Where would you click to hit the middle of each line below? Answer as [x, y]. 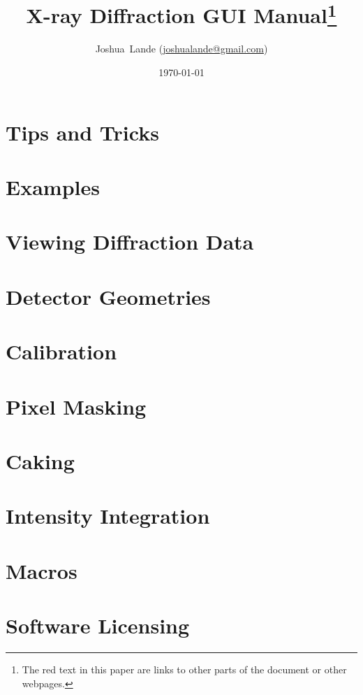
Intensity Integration [108, 516]
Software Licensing [98, 625]
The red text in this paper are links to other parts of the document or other [184, 669]
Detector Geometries [108, 296]
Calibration [61, 351]
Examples [53, 187]
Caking [40, 460]
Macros [42, 570]
